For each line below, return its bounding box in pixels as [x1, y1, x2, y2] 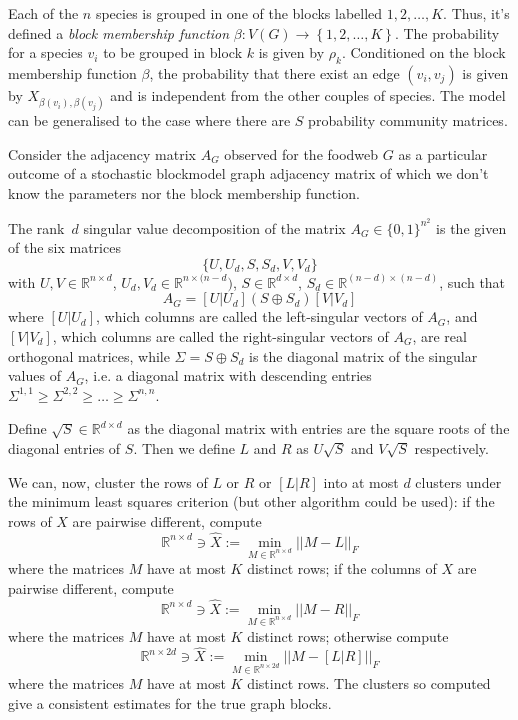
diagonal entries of [8, 437, 121, 458]
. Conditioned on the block [341, 42, 506, 63]
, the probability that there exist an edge [149, 62, 400, 83]
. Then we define [133, 437, 235, 458]
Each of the [8, 3, 79, 23]
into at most [323, 471, 399, 492]
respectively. [414, 437, 489, 458]
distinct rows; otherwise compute [247, 625, 449, 646]
